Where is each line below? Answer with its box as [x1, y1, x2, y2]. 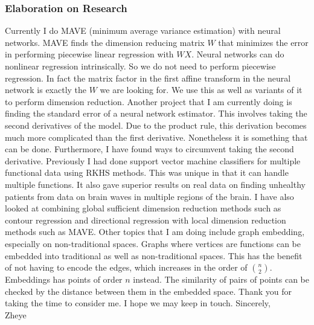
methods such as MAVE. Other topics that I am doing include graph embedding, [5, 225, 305, 238]
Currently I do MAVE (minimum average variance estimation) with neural [5, 24, 281, 37]
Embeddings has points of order [5, 273, 123, 286]
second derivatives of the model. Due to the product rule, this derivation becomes [5, 118, 307, 131]
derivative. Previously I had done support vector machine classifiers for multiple [5, 154, 301, 167]
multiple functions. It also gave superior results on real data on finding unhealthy [5, 178, 306, 190]
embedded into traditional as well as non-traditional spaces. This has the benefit [5, 249, 303, 262]
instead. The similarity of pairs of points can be [133, 273, 309, 286]
